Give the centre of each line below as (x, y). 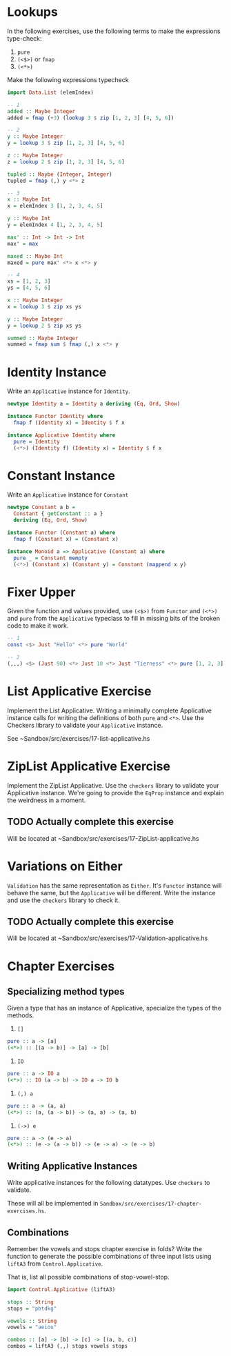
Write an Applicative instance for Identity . (69, 391)
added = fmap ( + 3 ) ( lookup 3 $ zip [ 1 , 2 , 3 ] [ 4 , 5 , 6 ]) (91, 118)
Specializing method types (66, 991)
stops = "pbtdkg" (32, 1308)
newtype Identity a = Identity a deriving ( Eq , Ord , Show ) (94, 404)
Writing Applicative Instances (72, 1166)
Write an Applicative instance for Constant (68, 495)
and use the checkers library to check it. (64, 900)
